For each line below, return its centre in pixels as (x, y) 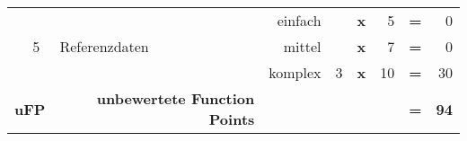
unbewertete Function (176, 98)
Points (232, 119)
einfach (299, 20)
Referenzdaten (104, 46)
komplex (295, 72)
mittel (302, 46)
